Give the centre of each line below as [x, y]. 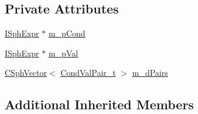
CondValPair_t [88, 73]
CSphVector [26, 73]
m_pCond [67, 33]
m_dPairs [150, 73]
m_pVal [63, 53]
